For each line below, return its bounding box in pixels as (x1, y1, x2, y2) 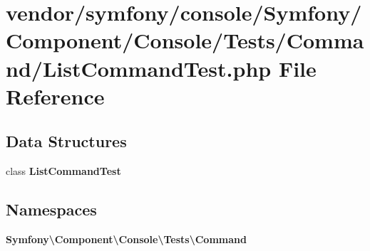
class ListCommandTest (6, 164, 121, 178)
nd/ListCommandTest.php (6, 53, 272, 82)
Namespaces (6, 198, 97, 220)
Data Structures (6, 130, 127, 152)
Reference (6, 81, 105, 110)
